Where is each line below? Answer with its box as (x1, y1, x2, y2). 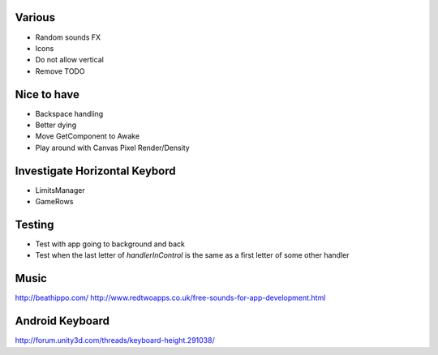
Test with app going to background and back (35, 239, 186, 249)
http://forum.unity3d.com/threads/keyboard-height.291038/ (15, 336, 215, 345)
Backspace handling (35, 109, 104, 118)
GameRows (35, 197, 74, 207)
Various (15, 11, 56, 24)
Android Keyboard (15, 314, 109, 328)
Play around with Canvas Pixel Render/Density (35, 143, 190, 152)
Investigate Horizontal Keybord (15, 164, 176, 177)
